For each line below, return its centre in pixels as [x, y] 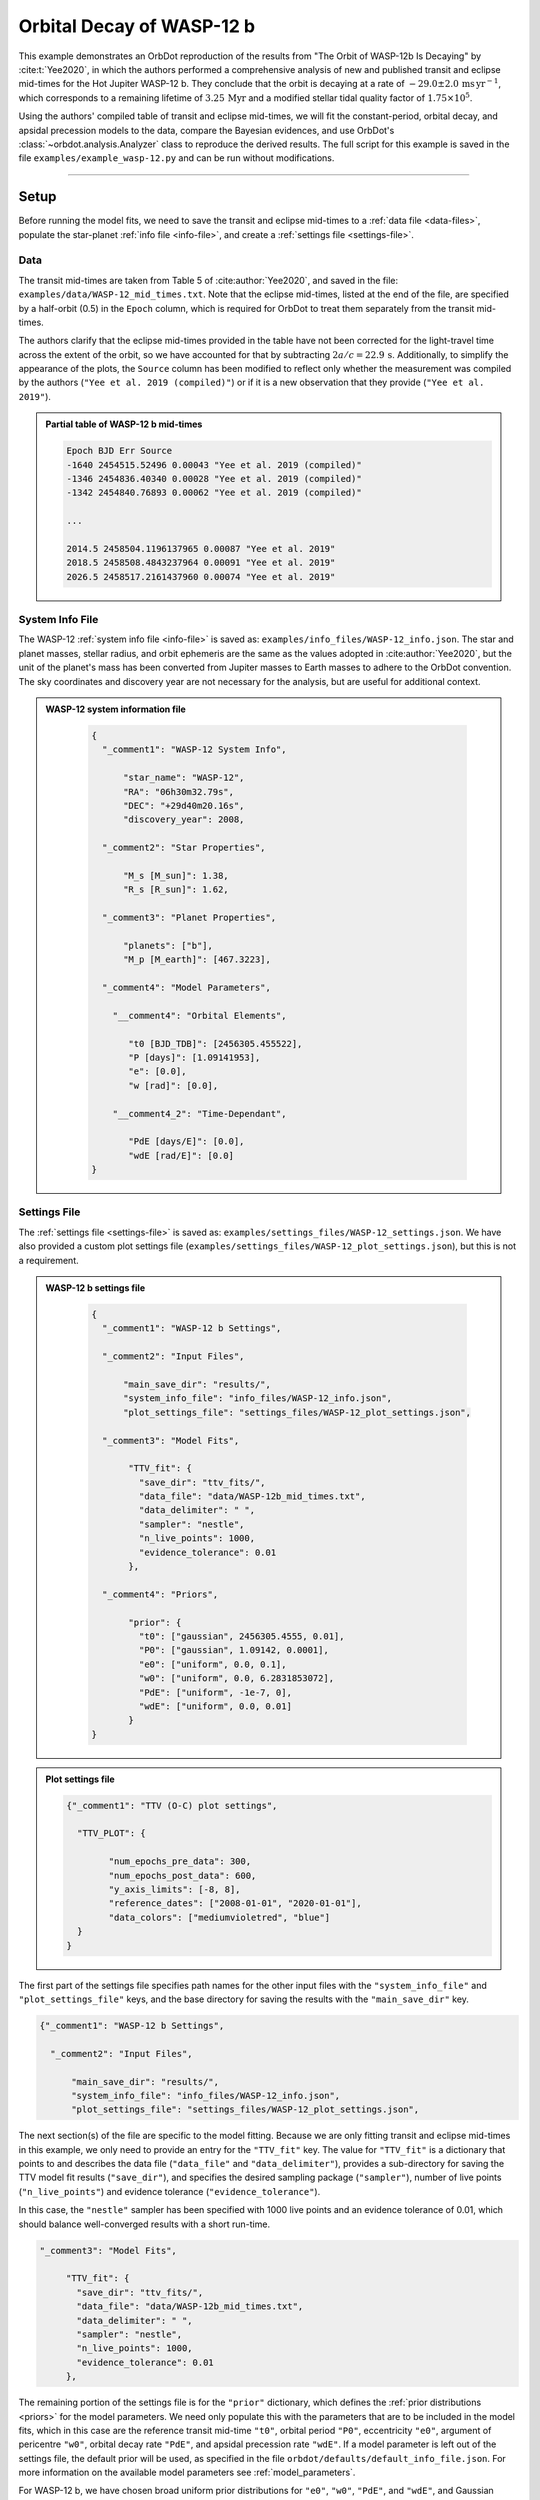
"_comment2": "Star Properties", [183, 848]
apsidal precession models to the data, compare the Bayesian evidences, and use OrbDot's [206, 130]
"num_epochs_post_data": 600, [182, 1875]
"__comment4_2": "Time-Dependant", [199, 1113]
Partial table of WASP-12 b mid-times [124, 424]
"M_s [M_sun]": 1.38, [176, 875]
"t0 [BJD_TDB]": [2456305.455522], [215, 1043]
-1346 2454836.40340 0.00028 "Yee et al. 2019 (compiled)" [214, 478]
